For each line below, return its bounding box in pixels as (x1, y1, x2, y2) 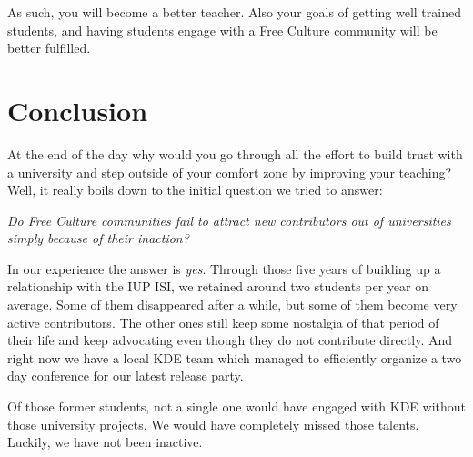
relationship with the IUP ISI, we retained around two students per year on (7, 277, 429, 296)
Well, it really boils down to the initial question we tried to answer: (7, 180, 383, 199)
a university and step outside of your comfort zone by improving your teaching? (7, 162, 452, 181)
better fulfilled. (7, 38, 91, 57)
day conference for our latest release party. (7, 366, 244, 385)
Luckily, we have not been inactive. (7, 432, 203, 452)
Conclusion (7, 91, 148, 128)
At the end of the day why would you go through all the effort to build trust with (7, 144, 463, 163)
